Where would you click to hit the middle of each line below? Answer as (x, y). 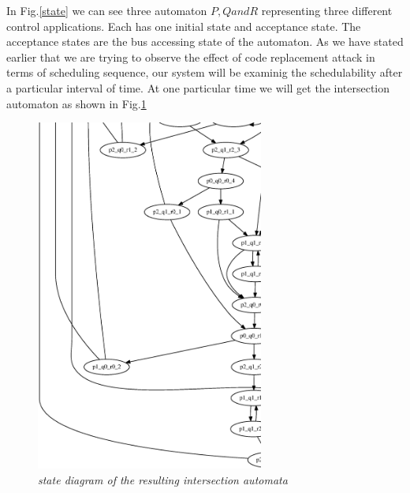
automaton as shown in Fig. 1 (76, 103)
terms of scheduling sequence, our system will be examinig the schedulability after (205, 72)
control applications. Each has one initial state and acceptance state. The (184, 26)
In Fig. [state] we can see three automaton (107, 10)
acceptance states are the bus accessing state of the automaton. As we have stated (205, 41)
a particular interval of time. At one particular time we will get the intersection (198, 87)
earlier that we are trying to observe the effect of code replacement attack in (191, 56)
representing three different (327, 10)
